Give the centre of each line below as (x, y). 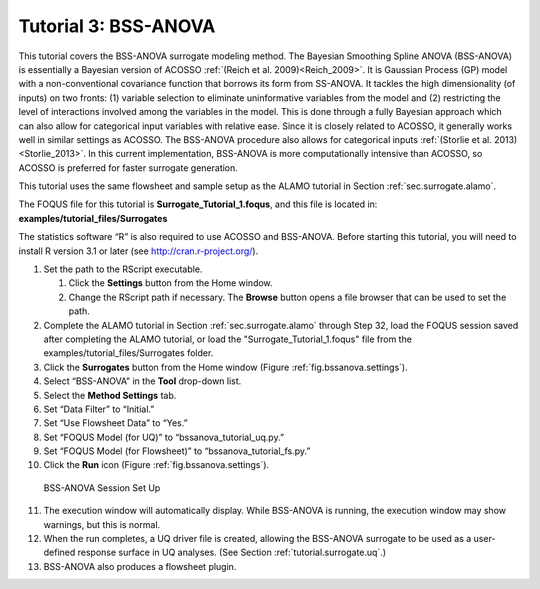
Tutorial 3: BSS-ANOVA (117, 26)
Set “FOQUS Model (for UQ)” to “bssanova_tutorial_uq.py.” (164, 437)
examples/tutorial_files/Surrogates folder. (128, 353)
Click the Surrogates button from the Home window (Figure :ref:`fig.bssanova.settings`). (226, 367)
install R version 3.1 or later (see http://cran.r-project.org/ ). (138, 251)
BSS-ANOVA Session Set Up (102, 487)
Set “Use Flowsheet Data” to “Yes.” (116, 423)
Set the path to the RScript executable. (123, 269)
